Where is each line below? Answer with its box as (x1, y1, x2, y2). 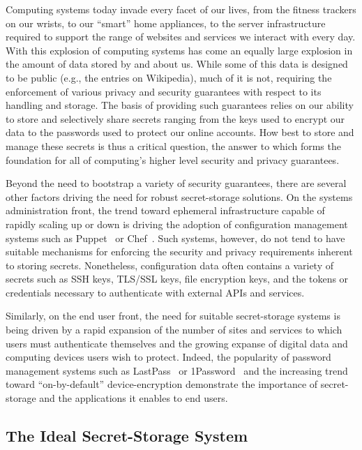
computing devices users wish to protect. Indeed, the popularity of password (6, 350, 331, 364)
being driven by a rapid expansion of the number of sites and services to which (6, 322, 342, 337)
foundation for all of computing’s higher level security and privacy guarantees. (6, 152, 340, 167)
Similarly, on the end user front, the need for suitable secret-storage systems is (6, 308, 340, 323)
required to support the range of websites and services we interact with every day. (6, 29, 356, 44)
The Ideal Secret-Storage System (6, 425, 248, 447)
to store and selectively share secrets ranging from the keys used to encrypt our (6, 111, 345, 126)
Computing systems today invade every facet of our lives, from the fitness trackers (6, 2, 356, 16)
